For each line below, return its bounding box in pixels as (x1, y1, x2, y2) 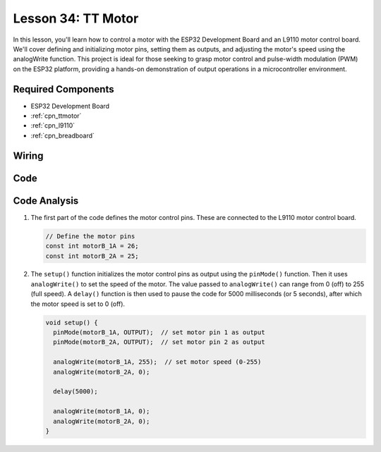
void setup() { (45, 318, 98, 326)
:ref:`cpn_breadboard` (30, 131, 95, 140)
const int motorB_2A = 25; (45, 252, 139, 260)
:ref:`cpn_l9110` (30, 121, 75, 130)
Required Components (13, 83, 114, 95)
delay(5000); (53, 388, 98, 396)
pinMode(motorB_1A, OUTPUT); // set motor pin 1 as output (53, 329, 265, 336)
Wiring (13, 149, 44, 161)
